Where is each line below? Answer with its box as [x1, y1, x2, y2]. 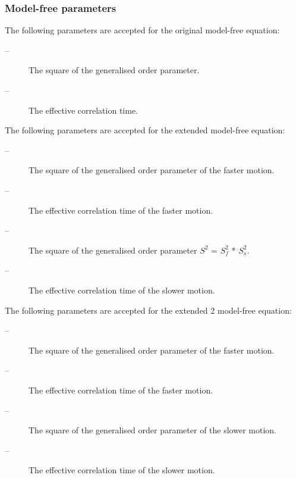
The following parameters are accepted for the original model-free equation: [5, 24, 280, 36]
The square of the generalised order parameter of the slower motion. [29, 424, 276, 436]
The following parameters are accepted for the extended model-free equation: [5, 124, 285, 136]
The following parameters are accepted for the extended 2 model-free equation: [5, 304, 292, 316]
